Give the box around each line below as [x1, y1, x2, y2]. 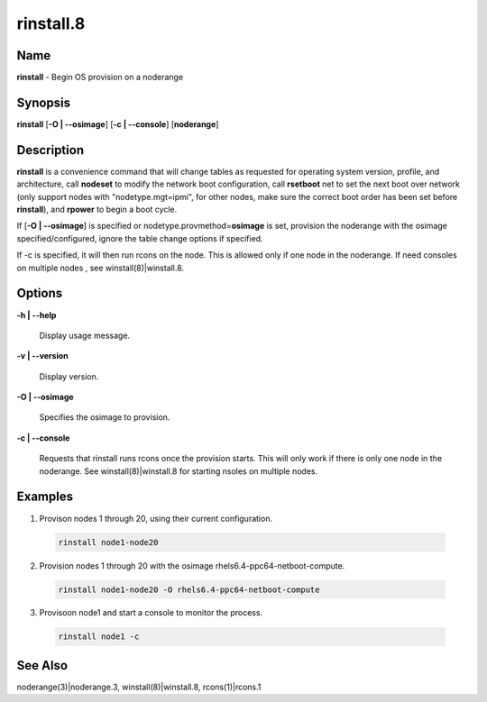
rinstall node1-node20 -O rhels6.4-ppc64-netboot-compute [58, 584, 320, 595]
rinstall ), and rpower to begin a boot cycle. [16, 204, 178, 215]
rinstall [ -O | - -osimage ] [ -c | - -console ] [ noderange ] [16, 118, 219, 130]
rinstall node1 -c [58, 632, 140, 642]
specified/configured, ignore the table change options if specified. [16, 232, 263, 243]
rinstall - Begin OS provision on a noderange [16, 72, 184, 83]
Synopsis [16, 95, 71, 110]
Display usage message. [39, 330, 131, 341]
